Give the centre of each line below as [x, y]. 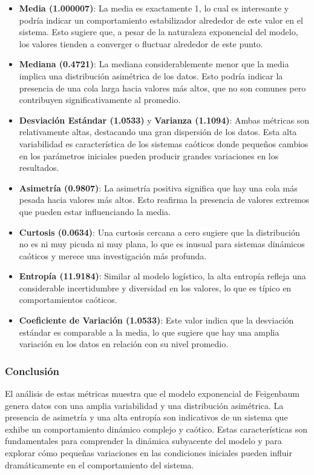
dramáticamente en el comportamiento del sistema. [100, 464]
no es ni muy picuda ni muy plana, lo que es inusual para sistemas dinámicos [162, 244]
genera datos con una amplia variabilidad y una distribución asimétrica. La [144, 405]
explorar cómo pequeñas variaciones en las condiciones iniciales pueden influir [149, 453]
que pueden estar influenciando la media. [95, 211]
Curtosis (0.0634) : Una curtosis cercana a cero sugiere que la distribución [159, 232]
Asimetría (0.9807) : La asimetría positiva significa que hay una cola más [158, 188]
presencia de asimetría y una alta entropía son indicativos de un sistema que [146, 417]
